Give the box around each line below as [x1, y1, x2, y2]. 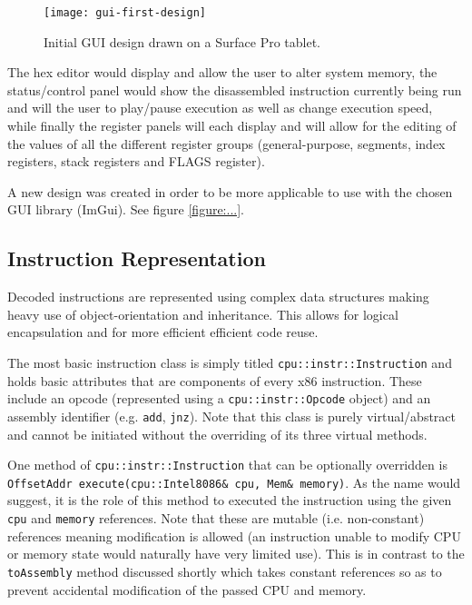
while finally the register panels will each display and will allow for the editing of [7, 116, 457, 135]
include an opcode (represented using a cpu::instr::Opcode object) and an [7, 389, 431, 408]
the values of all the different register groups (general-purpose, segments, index [7, 134, 446, 153]
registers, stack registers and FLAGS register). [7, 152, 265, 171]
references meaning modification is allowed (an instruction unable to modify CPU [7, 526, 461, 545]
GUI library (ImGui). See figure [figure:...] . [7, 200, 244, 219]
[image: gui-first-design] [44, 6, 206, 19]
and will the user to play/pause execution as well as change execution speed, [7, 98, 433, 117]
